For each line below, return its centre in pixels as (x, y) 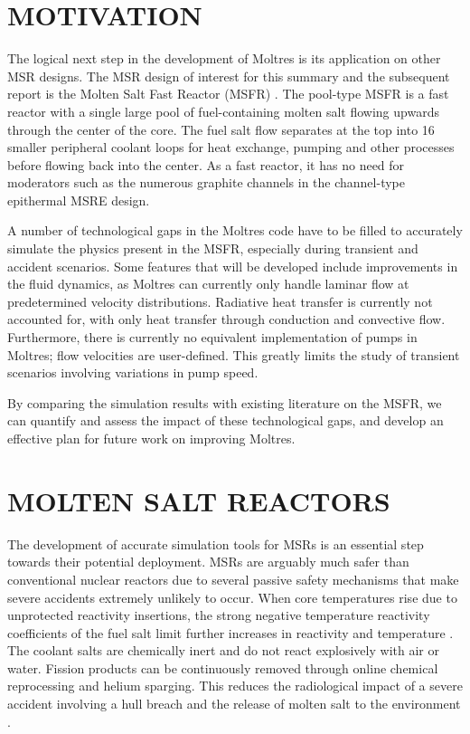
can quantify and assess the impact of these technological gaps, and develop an (226, 420)
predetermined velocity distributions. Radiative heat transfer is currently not (220, 301)
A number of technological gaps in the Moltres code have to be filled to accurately (235, 230)
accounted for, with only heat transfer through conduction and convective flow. (226, 319)
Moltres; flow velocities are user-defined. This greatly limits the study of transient (234, 354)
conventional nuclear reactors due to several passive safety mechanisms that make (233, 579)
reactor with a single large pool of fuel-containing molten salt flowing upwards (223, 111)
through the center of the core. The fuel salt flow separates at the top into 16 (221, 129)
